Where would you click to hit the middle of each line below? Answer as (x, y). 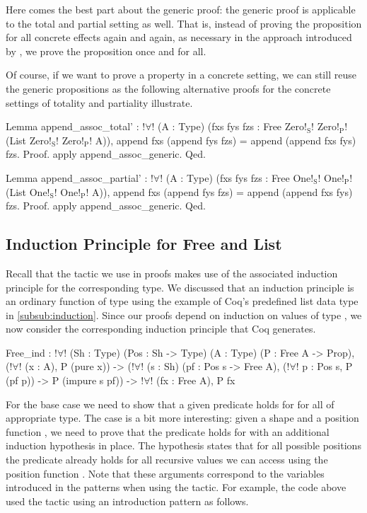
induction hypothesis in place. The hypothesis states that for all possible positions (183, 445)
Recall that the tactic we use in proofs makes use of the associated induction (172, 273)
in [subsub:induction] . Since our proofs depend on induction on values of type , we (184, 315)
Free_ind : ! (31, 352)
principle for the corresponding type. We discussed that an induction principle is (180, 287)
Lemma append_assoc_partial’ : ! (80, 177)
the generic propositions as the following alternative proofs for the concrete (168, 88)
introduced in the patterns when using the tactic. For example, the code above (176, 487)
